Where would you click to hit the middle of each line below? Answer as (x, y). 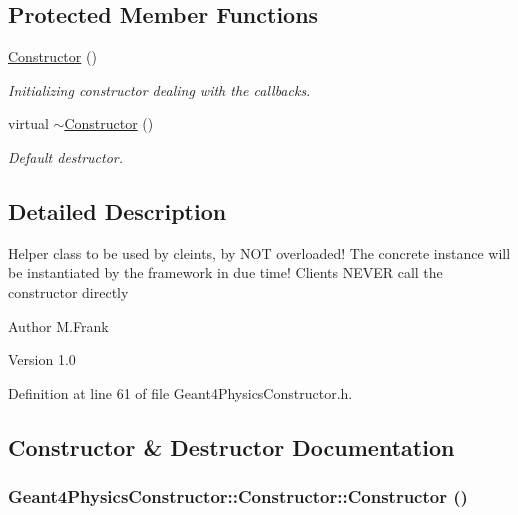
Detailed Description (117, 210)
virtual (28, 123)
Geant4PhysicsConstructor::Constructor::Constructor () (238, 496)
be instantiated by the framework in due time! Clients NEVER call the (225, 272)
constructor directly (68, 291)
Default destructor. (66, 156)
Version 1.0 (42, 359)
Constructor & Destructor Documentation (231, 446)
